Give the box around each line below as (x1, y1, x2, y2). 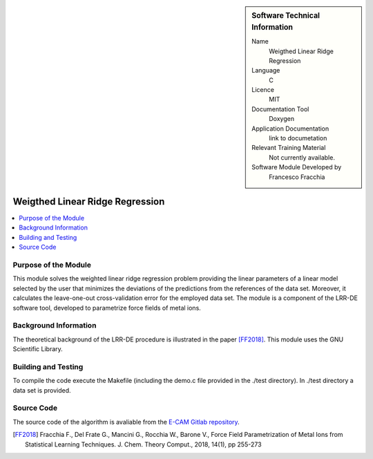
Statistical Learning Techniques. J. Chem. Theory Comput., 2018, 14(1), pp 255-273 (25, 440, 262, 449)
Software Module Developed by (251, 163, 342, 171)
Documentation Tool (251, 104, 309, 113)
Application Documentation (251, 124, 329, 133)
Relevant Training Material (251, 144, 326, 152)
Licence (251, 86, 274, 94)
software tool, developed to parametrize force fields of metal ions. (12, 303, 202, 312)
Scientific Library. (12, 345, 64, 353)
